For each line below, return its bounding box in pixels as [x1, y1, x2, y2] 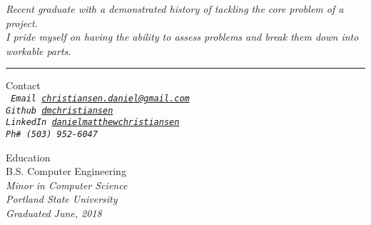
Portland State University [6, 191, 118, 206]
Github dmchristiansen [6, 105, 113, 116]
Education [6, 149, 51, 164]
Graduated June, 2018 [6, 205, 102, 220]
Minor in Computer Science [6, 177, 128, 192]
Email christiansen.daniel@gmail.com [11, 93, 190, 104]
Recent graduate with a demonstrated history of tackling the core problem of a [6, 1, 344, 16]
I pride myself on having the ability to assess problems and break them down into [6, 29, 359, 44]
